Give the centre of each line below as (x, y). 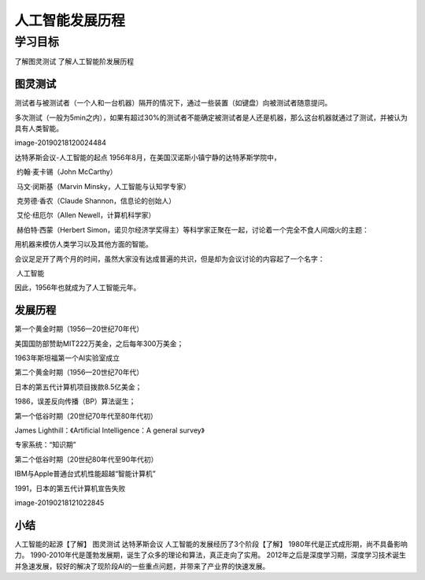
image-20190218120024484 (60, 143)
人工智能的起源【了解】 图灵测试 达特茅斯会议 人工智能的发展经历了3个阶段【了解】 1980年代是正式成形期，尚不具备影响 (211, 544)
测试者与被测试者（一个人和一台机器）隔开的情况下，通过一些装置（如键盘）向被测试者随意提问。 (173, 103)
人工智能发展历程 (70, 20)
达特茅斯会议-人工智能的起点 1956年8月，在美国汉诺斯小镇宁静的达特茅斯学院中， (148, 157)
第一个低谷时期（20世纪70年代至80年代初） (86, 416)
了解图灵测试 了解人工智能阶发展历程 (74, 61)
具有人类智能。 (39, 128)
